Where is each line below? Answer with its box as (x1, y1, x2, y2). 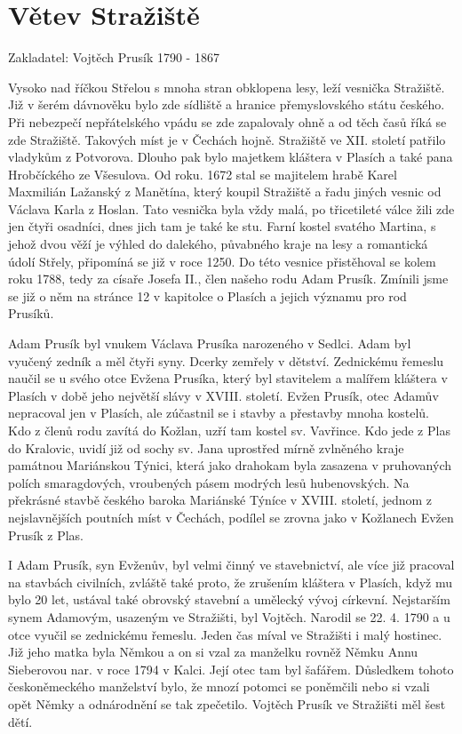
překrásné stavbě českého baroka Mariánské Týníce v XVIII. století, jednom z (8, 491, 432, 509)
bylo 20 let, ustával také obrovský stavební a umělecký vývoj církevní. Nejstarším (8, 590, 450, 609)
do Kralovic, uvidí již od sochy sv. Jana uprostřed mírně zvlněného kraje (8, 438, 404, 457)
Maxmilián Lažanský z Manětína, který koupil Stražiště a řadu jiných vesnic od (8, 182, 442, 201)
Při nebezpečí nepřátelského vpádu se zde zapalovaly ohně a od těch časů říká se (8, 112, 447, 131)
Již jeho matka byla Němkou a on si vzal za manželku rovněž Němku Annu (8, 642, 418, 661)
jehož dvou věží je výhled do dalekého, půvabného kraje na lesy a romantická (8, 235, 428, 253)
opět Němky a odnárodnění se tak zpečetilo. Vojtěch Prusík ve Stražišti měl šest (8, 694, 446, 713)
